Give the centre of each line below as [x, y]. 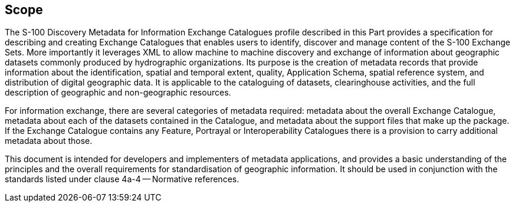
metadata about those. [49, 141]
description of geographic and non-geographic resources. [118, 93]
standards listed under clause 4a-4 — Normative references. [122, 179]
